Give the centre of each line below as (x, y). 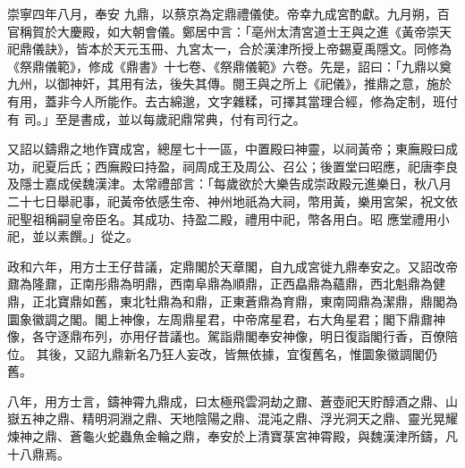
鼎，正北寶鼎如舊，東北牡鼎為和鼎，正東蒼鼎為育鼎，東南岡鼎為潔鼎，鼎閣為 (232, 301)
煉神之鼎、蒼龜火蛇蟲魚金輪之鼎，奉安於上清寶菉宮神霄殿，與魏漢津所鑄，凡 (232, 436)
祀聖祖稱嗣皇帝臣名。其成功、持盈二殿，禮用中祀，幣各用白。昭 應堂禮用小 (228, 218)
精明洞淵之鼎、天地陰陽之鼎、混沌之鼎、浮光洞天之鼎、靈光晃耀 (270, 418)
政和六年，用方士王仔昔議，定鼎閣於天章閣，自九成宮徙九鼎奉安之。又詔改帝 (232, 266)
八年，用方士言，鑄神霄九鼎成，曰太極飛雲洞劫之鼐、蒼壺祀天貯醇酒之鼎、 (226, 401)
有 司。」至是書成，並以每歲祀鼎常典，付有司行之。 (156, 118)
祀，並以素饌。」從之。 (73, 236)
